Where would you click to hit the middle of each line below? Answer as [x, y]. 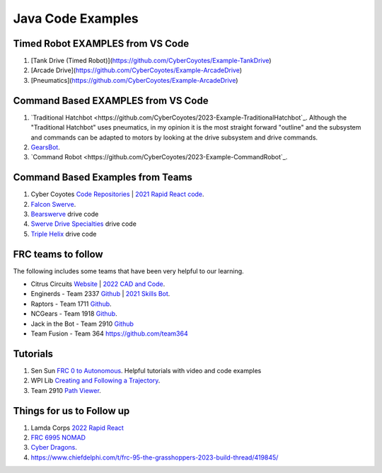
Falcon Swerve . [53, 204]
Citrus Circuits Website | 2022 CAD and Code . [98, 284]
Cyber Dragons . [54, 448]
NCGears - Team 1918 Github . [74, 314]
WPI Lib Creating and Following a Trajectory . [95, 381]
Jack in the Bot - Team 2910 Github [82, 324]
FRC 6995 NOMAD [58, 438]
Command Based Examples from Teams [103, 177]
